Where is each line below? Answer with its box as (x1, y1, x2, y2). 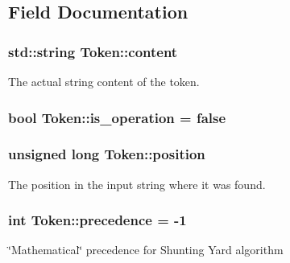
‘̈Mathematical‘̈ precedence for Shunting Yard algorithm (8, 241, 284, 258)
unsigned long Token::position (8, 144, 205, 164)
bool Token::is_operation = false (8, 107, 226, 127)
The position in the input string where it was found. (8, 175, 266, 192)
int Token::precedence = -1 (8, 210, 187, 230)
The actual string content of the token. (8, 73, 200, 89)
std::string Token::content (8, 41, 178, 61)
